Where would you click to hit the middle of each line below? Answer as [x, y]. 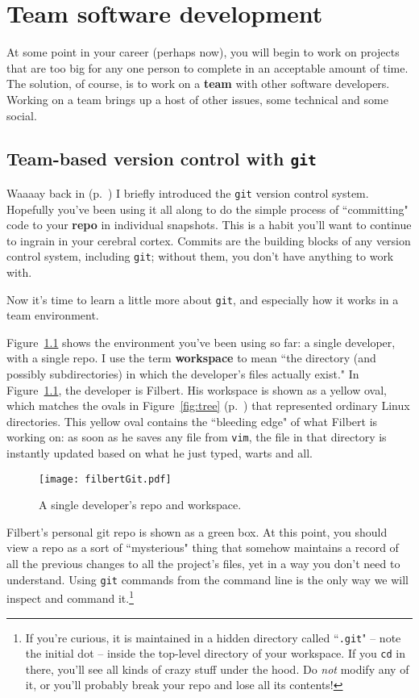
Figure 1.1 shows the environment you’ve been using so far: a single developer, [201, 342]
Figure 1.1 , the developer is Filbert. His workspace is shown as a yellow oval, [197, 389]
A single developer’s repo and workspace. [140, 505]
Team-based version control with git [162, 159]
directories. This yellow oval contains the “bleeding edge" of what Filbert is [192, 421]
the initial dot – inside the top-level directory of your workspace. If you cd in [216, 653]
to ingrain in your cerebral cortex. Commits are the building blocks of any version [209, 240]
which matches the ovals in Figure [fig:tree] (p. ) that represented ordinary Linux [208, 405]
